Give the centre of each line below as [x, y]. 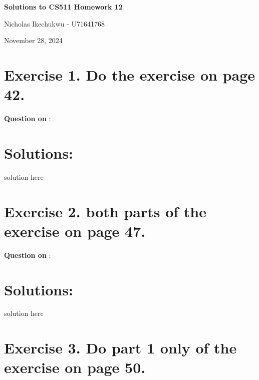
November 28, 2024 [33, 40]
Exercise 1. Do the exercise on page [130, 74]
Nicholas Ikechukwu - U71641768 [55, 23]
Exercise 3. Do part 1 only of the [120, 348]
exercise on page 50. [75, 367]
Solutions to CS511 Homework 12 [63, 7]
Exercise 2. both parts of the [105, 211]
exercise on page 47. [75, 231]
